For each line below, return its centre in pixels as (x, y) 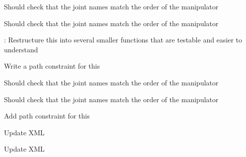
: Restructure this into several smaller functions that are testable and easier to (123, 40)
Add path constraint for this (47, 116)
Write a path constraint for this (52, 66)
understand (21, 49)
